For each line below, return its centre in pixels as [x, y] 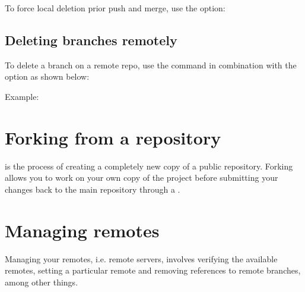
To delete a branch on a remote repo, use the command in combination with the [151, 65]
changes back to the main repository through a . [93, 189]
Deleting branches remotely [91, 40]
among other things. [42, 282]
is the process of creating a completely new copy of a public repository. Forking [149, 166]
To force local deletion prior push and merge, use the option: [115, 8]
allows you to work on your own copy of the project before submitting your [142, 178]
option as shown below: [47, 76]
